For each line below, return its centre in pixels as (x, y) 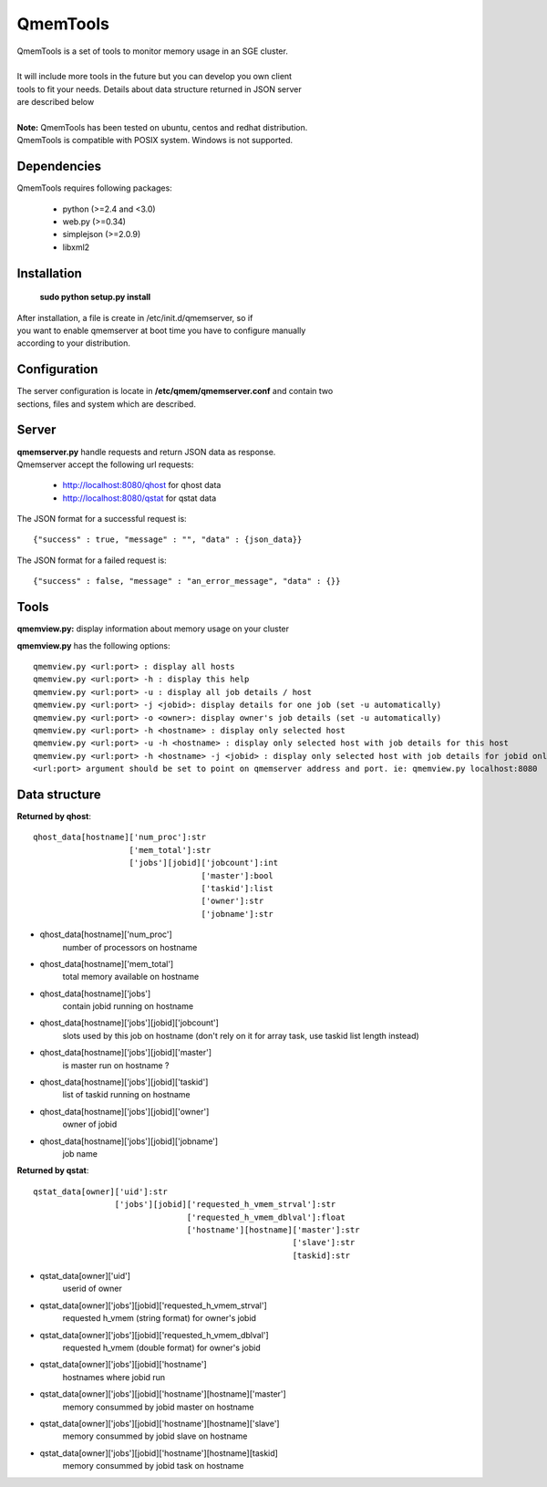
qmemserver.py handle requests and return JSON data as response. (146, 452)
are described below (56, 102)
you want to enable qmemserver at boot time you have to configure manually (161, 330)
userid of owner (92, 1289)
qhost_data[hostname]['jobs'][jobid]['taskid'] (124, 1082)
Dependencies (59, 166)
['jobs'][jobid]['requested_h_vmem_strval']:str (225, 1205)
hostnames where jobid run (114, 1377)
